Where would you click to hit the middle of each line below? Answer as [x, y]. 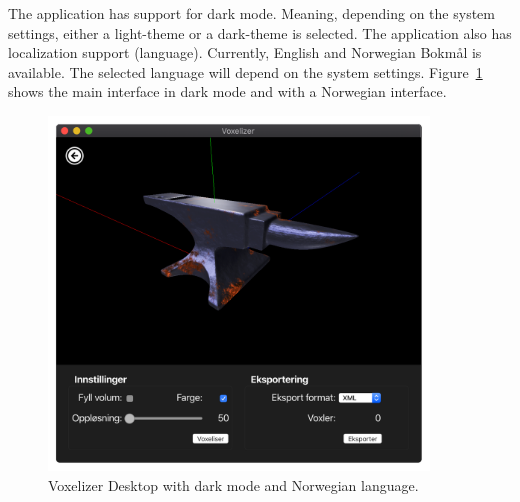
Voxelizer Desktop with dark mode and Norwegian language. [233, 485]
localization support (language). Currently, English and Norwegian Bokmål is [245, 52]
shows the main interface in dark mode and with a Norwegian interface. [227, 91]
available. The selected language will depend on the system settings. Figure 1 [245, 71]
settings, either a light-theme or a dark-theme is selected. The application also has [260, 32]
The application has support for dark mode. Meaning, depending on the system [251, 13]
